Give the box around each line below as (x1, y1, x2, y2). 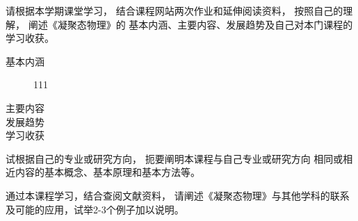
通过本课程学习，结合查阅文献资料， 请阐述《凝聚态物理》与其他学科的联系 (6, 188, 350, 202)
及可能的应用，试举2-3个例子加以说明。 (6, 202, 184, 216)
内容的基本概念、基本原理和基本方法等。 (15, 165, 200, 179)
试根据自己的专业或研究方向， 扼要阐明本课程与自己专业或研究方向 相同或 (6, 151, 343, 165)
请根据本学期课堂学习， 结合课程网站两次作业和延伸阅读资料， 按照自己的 (6, 3, 343, 17)
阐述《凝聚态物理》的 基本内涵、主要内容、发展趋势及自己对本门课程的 (28, 17, 353, 31)
